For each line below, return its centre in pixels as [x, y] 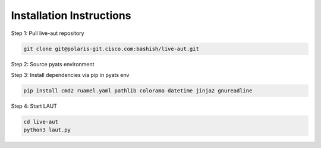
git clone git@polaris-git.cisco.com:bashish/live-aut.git [111, 49]
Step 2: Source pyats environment [53, 64]
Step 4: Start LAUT [34, 106]
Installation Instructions [71, 15]
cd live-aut [41, 122]
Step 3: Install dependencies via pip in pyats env [70, 75]
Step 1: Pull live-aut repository [48, 33]
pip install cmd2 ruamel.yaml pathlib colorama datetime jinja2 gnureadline [138, 91]
